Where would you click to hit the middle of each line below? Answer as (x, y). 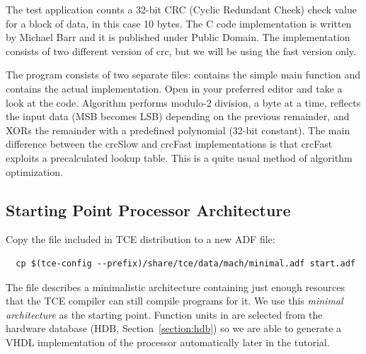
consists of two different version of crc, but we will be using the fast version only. (181, 51)
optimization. (34, 171)
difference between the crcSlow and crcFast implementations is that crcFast (169, 144)
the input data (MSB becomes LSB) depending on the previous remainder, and (178, 116)
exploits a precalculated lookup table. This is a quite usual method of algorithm (179, 157)
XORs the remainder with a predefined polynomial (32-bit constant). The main (178, 130)
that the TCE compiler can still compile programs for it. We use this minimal (175, 301)
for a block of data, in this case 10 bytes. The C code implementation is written (179, 23)
